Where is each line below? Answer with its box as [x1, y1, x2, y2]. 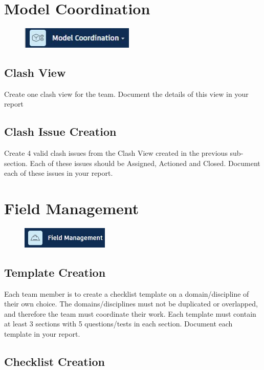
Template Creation [4, 264, 106, 280]
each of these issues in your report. [4, 168, 113, 178]
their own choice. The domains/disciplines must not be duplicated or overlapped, [4, 298, 258, 309]
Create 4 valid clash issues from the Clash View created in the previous [4, 148, 228, 158]
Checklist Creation [4, 353, 105, 369]
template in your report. [4, 328, 80, 339]
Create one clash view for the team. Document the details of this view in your [4, 88, 249, 99]
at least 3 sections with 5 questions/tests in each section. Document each [4, 318, 233, 329]
